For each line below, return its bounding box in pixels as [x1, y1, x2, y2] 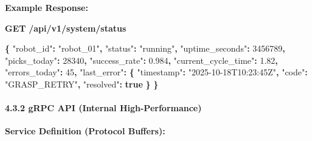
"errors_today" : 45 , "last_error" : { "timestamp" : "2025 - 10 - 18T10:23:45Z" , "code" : [5, 66, 308, 78]
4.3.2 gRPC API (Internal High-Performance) [5, 101, 202, 114]
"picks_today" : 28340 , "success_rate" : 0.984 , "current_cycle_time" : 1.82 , [5, 53, 278, 66]
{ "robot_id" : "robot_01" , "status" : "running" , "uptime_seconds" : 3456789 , [5, 42, 285, 55]
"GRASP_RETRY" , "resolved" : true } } [5, 77, 159, 90]
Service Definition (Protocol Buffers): [5, 125, 165, 137]
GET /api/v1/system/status [5, 21, 127, 34]
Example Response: [5, 1, 88, 13]
